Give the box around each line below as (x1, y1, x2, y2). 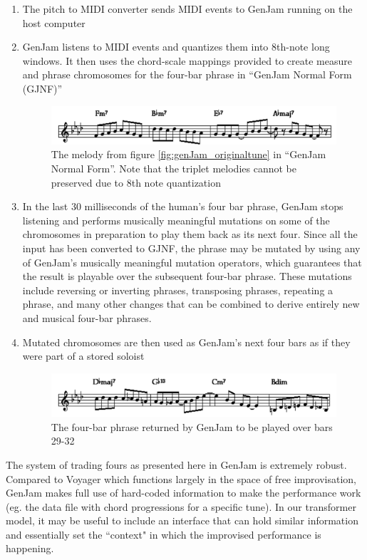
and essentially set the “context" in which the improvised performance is (6, 527, 321, 541)
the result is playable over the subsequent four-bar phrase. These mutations (22, 269, 352, 284)
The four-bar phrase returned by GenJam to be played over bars (51, 419, 333, 434)
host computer (22, 15, 86, 30)
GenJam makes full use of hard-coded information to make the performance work (6, 485, 361, 500)
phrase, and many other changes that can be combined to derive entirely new (22, 296, 360, 311)
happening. (6, 541, 54, 556)
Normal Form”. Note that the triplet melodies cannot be (51, 161, 296, 176)
